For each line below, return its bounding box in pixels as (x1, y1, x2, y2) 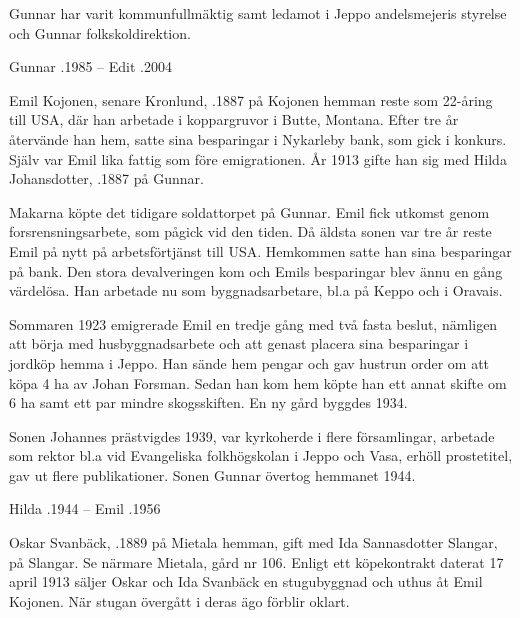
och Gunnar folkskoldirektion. (9, 22, 191, 43)
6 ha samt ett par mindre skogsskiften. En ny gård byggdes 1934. (9, 392, 408, 413)
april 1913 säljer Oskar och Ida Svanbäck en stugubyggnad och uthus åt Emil (9, 571, 483, 592)
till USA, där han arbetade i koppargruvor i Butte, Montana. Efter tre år (9, 109, 459, 130)
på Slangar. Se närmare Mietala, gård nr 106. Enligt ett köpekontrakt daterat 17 (9, 551, 504, 572)
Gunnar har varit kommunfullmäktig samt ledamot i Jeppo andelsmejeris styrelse (9, 3, 507, 23)
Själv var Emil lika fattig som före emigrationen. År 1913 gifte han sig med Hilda (9, 148, 507, 169)
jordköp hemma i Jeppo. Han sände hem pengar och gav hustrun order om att (9, 352, 490, 373)
